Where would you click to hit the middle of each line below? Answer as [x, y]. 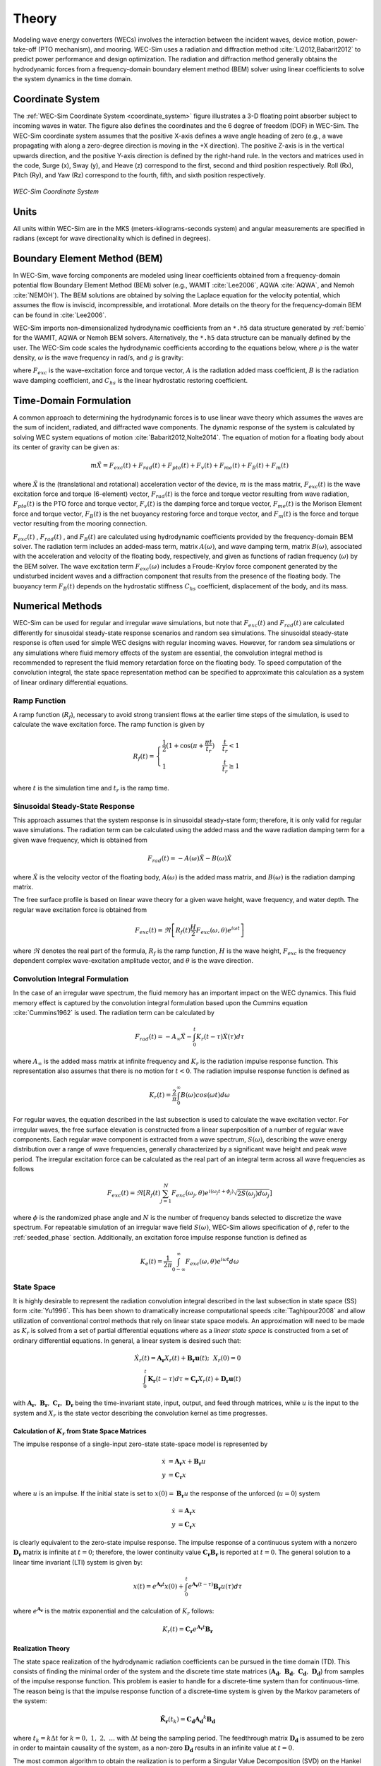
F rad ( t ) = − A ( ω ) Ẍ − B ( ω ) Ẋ [189, 859]
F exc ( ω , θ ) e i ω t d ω [212, 1262]
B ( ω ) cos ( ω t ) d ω [205, 1095]
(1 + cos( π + [185, 746]
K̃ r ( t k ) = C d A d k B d [187, 1719]
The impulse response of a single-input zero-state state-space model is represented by [140, 1444]
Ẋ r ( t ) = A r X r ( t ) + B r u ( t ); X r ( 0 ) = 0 [188, 1358]
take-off [25, 49]
